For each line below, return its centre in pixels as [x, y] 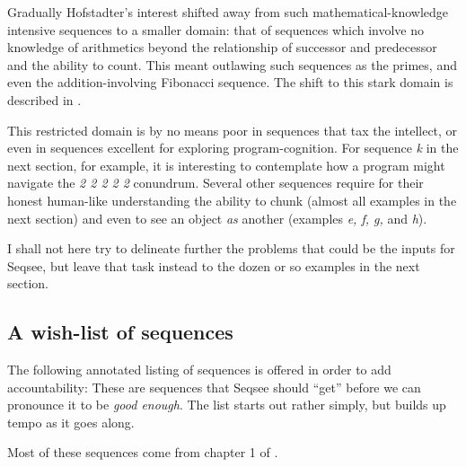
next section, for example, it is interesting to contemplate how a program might [226, 165]
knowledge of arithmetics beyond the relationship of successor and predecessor [222, 47]
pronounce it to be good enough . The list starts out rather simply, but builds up [227, 405]
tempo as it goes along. [71, 422]
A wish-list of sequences [120, 332]
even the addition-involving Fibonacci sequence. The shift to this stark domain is [230, 82]
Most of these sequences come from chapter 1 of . [143, 452]
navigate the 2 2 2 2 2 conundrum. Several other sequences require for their [215, 183]
